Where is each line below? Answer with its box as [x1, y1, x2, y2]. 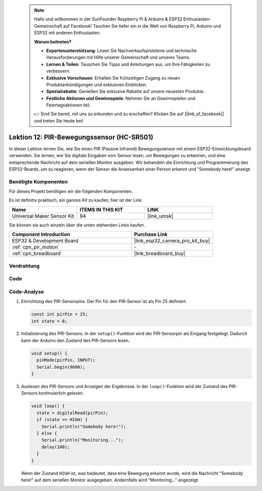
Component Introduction [12, 231, 70, 238]
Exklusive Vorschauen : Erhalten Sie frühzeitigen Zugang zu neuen [46, 75, 180, 81]
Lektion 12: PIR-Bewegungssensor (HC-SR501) [9, 133, 154, 141]
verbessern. [46, 68, 70, 74]
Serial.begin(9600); [36, 364, 85, 369]
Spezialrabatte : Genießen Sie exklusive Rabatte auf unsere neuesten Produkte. [46, 88, 205, 94]
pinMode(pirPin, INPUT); [36, 357, 96, 363]
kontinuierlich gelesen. [38, 390, 84, 396]
